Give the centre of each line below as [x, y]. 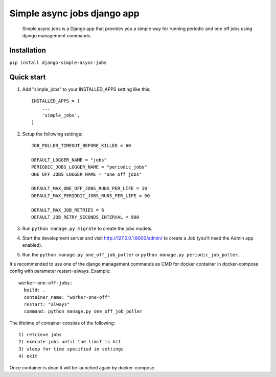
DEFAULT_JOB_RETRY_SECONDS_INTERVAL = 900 [85, 217]
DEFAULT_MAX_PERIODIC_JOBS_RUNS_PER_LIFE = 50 [91, 196]
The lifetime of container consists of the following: [62, 323]
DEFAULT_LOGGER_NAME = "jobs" [69, 160]
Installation [28, 50]
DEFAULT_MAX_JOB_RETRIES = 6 [68, 210]
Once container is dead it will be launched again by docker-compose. [83, 367]
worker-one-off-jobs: [45, 283]
